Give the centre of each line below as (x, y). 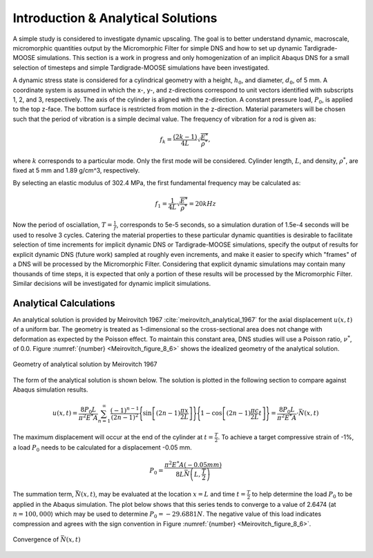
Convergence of (36, 539)
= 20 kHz (203, 203)
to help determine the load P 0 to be (302, 495)
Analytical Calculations (64, 303)
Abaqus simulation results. (50, 389)
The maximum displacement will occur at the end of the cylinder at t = (113, 437)
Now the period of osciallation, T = (63, 225)
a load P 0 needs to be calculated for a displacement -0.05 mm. (103, 448)
